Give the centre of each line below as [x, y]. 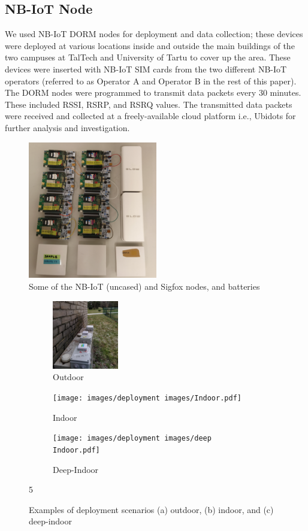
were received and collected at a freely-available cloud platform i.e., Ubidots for [150, 116]
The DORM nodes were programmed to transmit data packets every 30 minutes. [153, 92]
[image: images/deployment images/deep [132, 439]
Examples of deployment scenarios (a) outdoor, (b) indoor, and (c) [151, 509]
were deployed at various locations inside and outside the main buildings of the [150, 45]
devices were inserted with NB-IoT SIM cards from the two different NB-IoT [146, 69]
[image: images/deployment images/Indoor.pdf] [147, 398]
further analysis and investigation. [67, 127]
